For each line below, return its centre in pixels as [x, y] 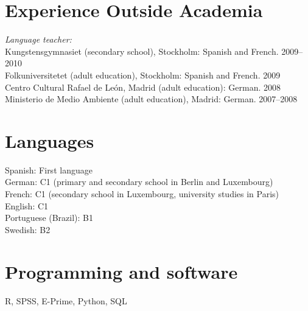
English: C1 [27, 205]
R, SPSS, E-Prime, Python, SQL [66, 300]
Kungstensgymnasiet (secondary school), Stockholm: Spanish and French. [142, 51]
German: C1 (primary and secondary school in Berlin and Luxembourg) [139, 182]
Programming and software [121, 271]
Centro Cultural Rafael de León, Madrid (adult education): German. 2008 [143, 87]
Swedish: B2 [28, 229]
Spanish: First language [49, 169]
